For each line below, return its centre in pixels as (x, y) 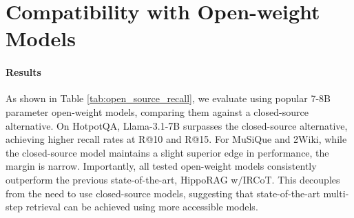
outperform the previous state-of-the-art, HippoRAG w (122, 179)
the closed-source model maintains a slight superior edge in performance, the (167, 152)
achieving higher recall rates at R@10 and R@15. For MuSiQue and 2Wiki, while (176, 139)
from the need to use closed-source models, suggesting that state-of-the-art (163, 193)
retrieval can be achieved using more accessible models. (142, 207)
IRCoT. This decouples (291, 179)
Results (23, 72)
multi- (336, 193)
